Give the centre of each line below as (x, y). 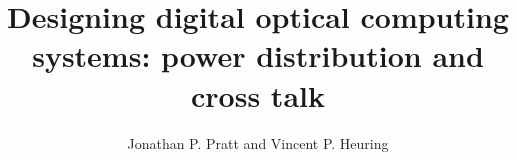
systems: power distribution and (258, 55)
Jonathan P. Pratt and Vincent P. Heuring (258, 142)
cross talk (258, 94)
